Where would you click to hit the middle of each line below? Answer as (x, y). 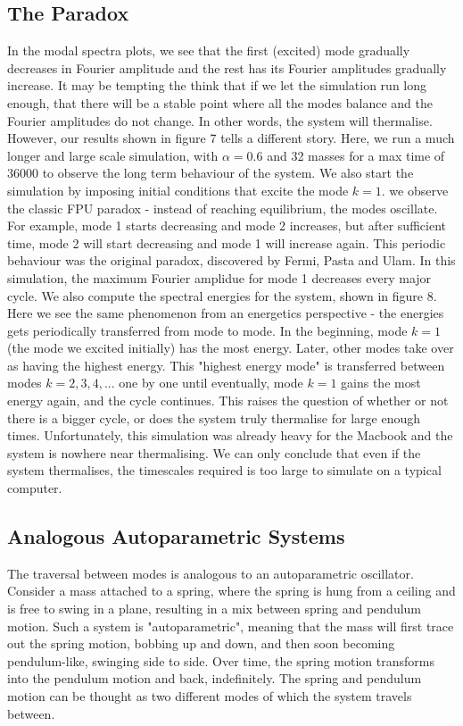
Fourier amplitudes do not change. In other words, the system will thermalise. (220, 120)
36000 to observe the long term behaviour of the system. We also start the (211, 173)
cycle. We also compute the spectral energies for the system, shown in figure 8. (222, 295)
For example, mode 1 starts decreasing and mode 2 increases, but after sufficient (227, 225)
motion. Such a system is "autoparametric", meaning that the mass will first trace (231, 626)
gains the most (381, 383)
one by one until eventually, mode (211, 383)
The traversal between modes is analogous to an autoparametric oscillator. (211, 573)
